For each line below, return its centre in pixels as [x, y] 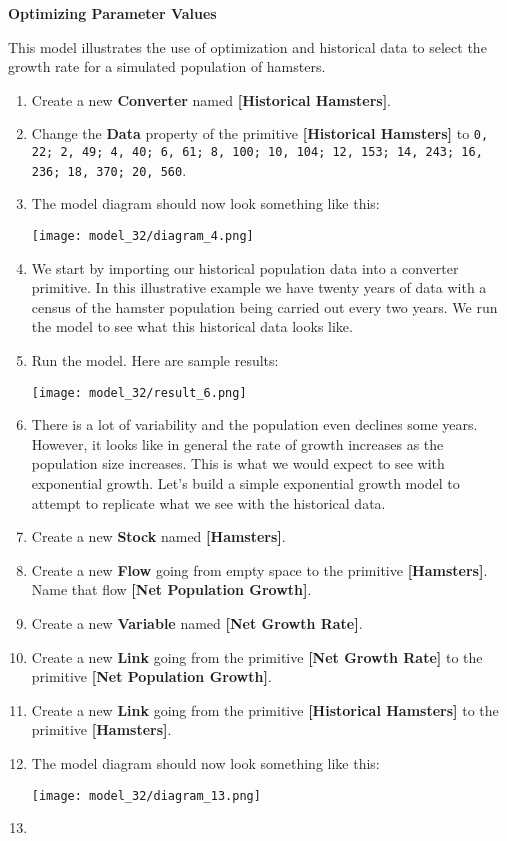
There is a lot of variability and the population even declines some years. [254, 424]
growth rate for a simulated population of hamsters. [167, 66]
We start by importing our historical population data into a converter [245, 267]
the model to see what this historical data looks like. [192, 326]
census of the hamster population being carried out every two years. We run [264, 306]
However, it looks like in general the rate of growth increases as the [237, 443]
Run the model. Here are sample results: [155, 359]
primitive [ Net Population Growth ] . [151, 676]
